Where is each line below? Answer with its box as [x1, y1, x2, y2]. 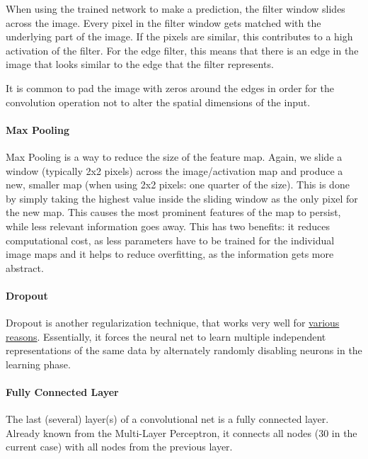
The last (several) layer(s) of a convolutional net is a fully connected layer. [6, 412, 329, 426]
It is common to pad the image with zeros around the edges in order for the [6, 80, 334, 95]
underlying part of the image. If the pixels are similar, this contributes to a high [6, 29, 353, 44]
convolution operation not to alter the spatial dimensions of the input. [6, 94, 311, 109]
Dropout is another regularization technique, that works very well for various [6, 315, 340, 330]
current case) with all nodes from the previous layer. [6, 439, 233, 454]
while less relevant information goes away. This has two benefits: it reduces [6, 218, 330, 233]
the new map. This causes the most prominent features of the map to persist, [6, 205, 341, 220]
